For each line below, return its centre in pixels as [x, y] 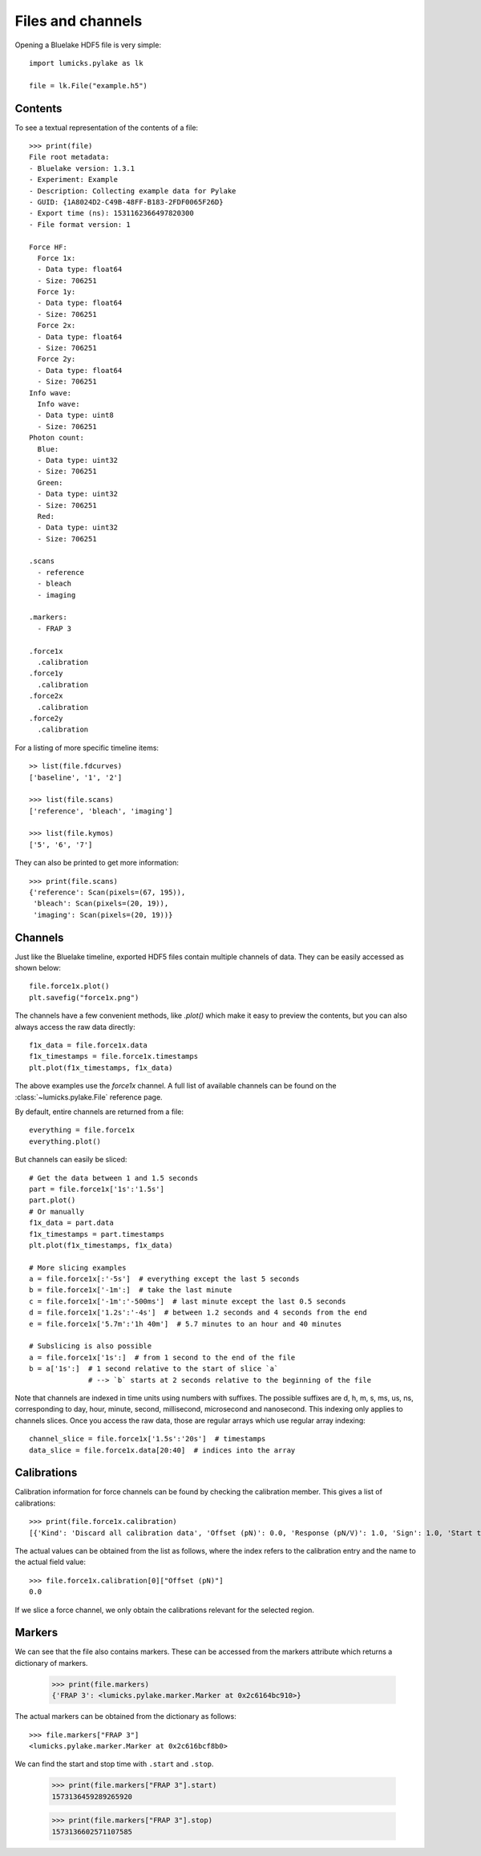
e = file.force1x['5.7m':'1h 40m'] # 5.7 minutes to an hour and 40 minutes [186, 1324]
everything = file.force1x [82, 1130]
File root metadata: [69, 157]
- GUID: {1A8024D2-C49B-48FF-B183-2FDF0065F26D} [126, 202]
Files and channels [79, 21]
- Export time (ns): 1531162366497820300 [111, 213]
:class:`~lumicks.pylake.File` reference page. [89, 1097]
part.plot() [53, 1200]
